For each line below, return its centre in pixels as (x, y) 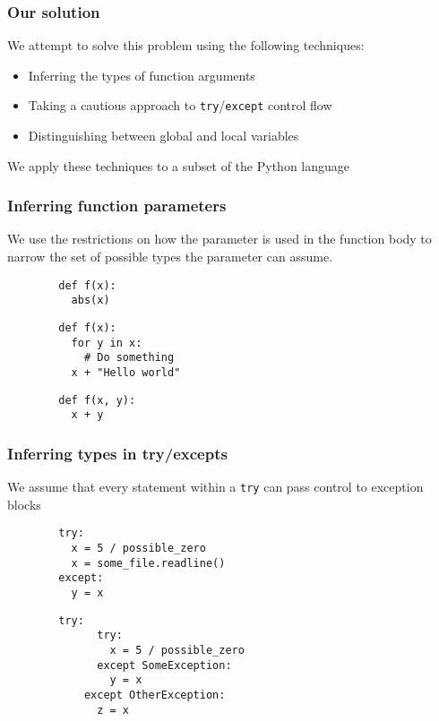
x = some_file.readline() (148, 563)
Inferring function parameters (117, 206)
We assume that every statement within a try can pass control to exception (215, 487)
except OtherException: (155, 695)
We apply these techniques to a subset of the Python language (179, 165)
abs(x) (90, 300)
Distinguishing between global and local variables (164, 136)
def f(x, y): (97, 400)
